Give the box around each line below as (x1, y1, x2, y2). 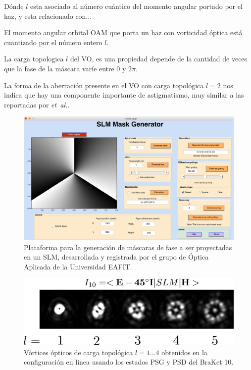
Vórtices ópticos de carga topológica (24, 347, 133, 357)
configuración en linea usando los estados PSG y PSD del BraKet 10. (24, 357, 234, 367)
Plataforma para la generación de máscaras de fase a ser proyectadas (24, 242, 232, 252)
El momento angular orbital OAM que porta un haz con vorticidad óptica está (4, 27, 243, 38)
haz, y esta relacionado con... (4, 10, 92, 21)
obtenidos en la (161, 347, 207, 357)
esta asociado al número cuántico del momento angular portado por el (30, 1, 243, 11)
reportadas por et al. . (4, 99, 70, 109)
